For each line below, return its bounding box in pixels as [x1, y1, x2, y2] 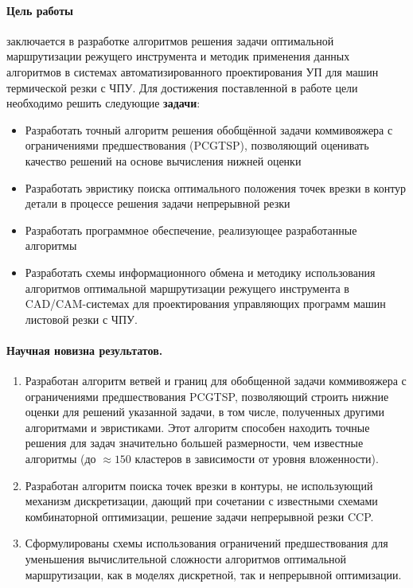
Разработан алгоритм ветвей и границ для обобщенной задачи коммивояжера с [25, 372, 407, 389]
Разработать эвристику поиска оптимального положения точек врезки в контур [25, 179, 407, 196]
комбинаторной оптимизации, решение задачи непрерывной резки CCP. [25, 508, 374, 524]
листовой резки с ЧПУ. [25, 310, 138, 327]
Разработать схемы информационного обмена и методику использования [25, 263, 376, 280]
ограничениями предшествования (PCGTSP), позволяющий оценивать [25, 137, 369, 154]
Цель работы [6, 2, 73, 18]
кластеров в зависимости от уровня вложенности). [134, 450, 379, 467]
